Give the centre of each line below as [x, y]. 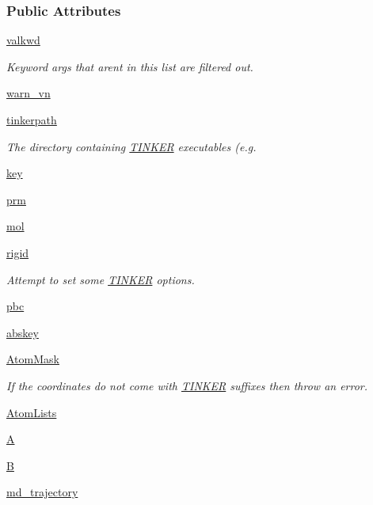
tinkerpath [32, 120]
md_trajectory [42, 492]
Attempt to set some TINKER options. [101, 279]
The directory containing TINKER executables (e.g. [131, 146]
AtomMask [33, 359]
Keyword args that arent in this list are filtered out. [130, 66]
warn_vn [29, 93]
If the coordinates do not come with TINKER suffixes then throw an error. [187, 385]
